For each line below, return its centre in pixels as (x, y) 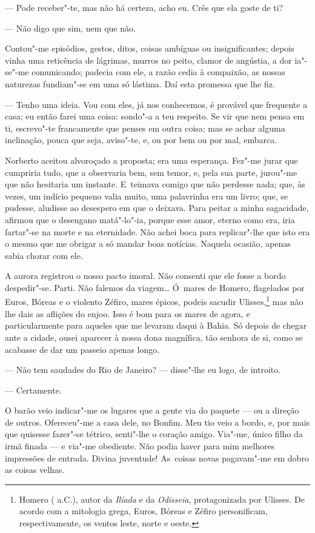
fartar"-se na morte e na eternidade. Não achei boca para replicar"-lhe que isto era (157, 231)
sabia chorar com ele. (44, 255)
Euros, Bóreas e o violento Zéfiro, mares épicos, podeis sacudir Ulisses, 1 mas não (154, 301)
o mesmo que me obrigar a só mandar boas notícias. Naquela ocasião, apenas (148, 243)
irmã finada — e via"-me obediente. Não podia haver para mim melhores (140, 446)
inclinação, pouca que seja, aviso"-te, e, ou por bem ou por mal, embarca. (141, 140)
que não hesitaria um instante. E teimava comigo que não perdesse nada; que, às (155, 184)
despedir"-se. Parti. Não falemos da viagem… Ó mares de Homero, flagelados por (155, 287)
